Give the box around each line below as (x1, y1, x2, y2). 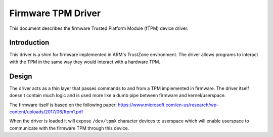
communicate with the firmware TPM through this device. (9, 125, 129, 131)
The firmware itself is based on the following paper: (9, 102, 117, 108)
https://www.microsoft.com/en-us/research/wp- (118, 102, 219, 108)
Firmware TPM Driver (9, 8, 101, 19)
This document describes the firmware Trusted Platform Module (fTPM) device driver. (9, 25, 189, 31)
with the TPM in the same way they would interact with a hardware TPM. (9, 59, 160, 65)
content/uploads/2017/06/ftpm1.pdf (9, 109, 83, 115)
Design (9, 72, 32, 80)
